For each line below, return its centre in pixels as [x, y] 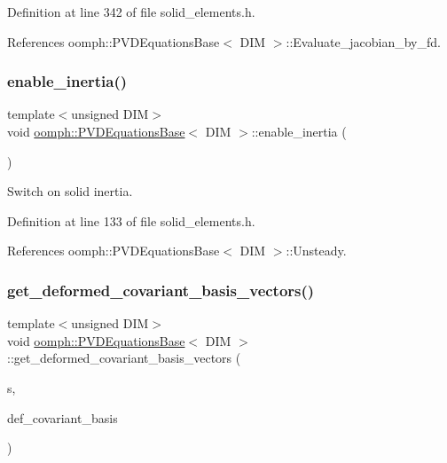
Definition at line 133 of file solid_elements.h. [131, 220]
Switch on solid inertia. [70, 191]
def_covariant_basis [63, 417]
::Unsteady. [316, 251]
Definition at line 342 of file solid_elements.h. [131, 12]
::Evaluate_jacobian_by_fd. [363, 41]
